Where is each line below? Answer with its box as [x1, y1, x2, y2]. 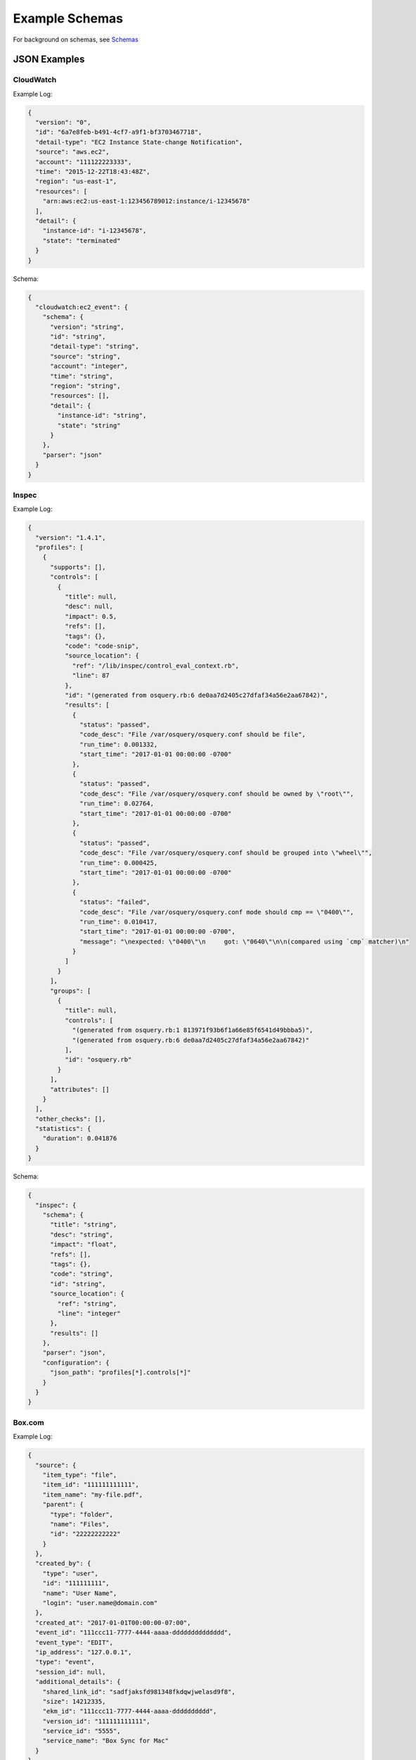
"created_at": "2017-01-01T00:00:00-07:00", [35, 1618, 191, 1626]
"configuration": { [42, 1359, 110, 1366]
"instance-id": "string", [57, 412, 147, 420]
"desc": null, [64, 603, 114, 610]
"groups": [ [50, 986, 91, 995]
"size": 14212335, [42, 1697, 106, 1705]
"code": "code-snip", [64, 641, 140, 650]
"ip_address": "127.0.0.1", [35, 1648, 132, 1656]
